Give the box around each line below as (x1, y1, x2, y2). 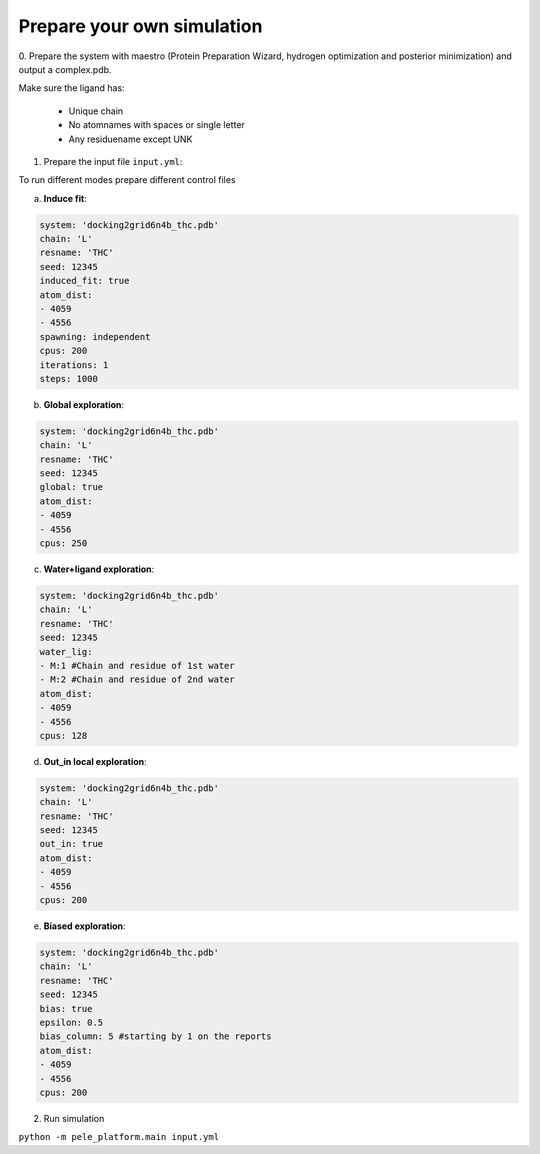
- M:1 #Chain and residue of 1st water (39, 660, 235, 671)
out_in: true (39, 838, 104, 850)
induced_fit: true (39, 275, 130, 287)
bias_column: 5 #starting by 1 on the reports (39, 1031, 272, 1042)
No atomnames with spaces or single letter (68, 119, 245, 131)
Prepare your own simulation (18, 15, 263, 37)
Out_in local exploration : (43, 755, 147, 767)
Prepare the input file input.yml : (43, 155, 183, 167)
